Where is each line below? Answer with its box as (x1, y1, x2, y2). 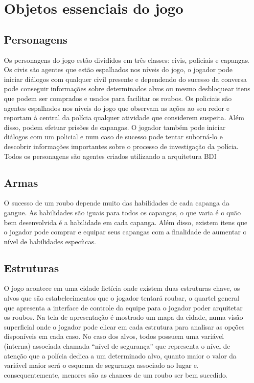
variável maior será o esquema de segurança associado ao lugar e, (4, 360, 199, 370)
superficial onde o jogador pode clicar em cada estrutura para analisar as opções (4, 321, 245, 332)
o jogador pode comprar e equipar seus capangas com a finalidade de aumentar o (4, 227, 247, 237)
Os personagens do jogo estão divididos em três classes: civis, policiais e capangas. (4, 54, 250, 65)
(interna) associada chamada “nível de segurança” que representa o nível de (4, 341, 231, 351)
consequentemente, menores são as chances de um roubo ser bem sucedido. (4, 369, 228, 380)
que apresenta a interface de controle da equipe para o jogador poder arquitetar (4, 302, 243, 312)
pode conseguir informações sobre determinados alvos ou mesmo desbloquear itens (4, 83, 251, 94)
